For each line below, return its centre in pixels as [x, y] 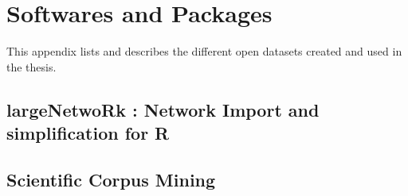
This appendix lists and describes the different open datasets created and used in [204, 51]
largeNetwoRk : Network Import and [163, 109]
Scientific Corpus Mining [111, 179]
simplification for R [88, 133]
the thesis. [31, 66]
